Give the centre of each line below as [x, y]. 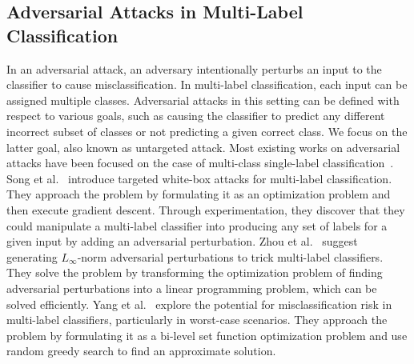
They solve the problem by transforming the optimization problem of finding [195, 272]
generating [32, 256]
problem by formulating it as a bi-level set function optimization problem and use [207, 335]
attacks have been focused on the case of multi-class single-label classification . [200, 163]
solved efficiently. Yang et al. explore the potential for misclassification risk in [199, 304]
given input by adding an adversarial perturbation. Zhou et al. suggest [182, 241]
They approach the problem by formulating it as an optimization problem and [199, 194]
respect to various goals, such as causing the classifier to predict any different [196, 116]
